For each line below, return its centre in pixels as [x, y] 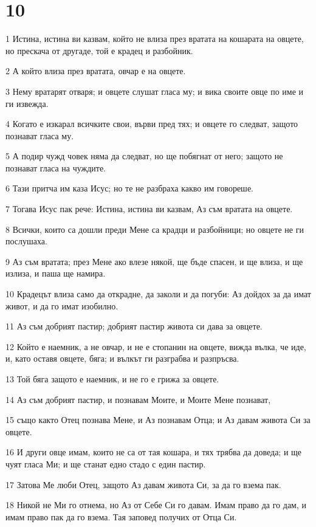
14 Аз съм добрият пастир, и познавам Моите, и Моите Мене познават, [138, 399]
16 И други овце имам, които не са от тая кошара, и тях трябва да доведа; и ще [154, 452]
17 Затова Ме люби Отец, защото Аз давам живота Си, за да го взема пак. [143, 484]
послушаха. [26, 241]
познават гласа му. [40, 135]
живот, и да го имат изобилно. [62, 305]
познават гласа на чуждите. [56, 167]
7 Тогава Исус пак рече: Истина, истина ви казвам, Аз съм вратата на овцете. [149, 209]
